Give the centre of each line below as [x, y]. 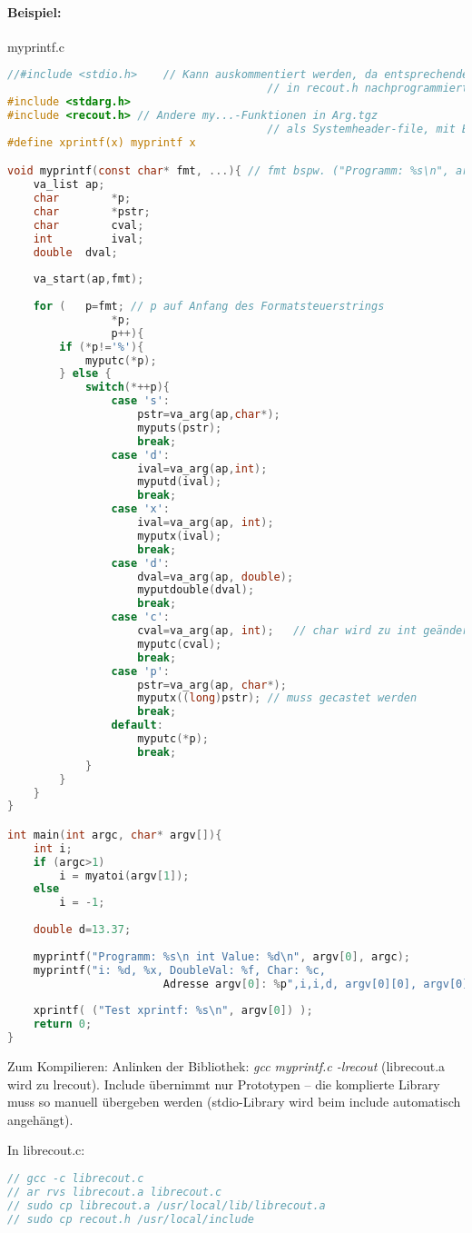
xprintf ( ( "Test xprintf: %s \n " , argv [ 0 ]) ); [173, 1011]
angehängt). [40, 1119]
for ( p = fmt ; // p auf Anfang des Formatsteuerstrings [209, 307]
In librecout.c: [46, 1150]
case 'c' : [141, 617]
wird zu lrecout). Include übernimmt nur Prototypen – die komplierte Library [224, 1084]
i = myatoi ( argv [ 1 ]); [124, 875]
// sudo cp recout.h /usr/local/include [131, 1219]
